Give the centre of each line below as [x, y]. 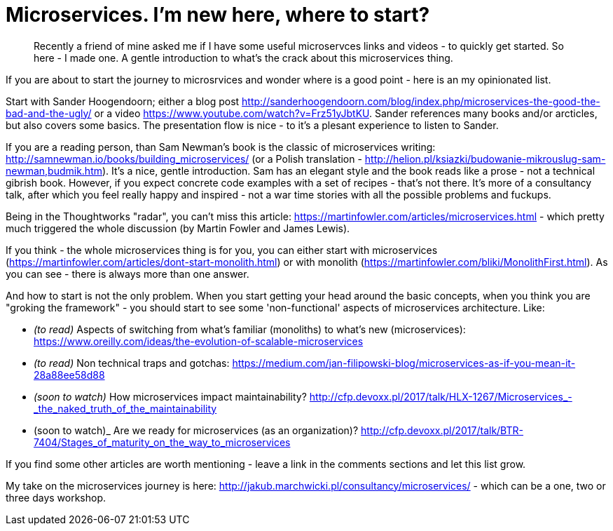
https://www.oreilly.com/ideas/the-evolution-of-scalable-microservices [199, 341]
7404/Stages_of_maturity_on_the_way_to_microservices [162, 442]
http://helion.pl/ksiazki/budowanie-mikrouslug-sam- [485, 159]
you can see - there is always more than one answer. [128, 274]
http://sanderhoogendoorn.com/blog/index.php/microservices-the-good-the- [421, 101]
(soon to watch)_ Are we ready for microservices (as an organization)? [196, 430]
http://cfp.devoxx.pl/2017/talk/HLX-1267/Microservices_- [441, 396]
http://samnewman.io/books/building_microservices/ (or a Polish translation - [184, 159]
